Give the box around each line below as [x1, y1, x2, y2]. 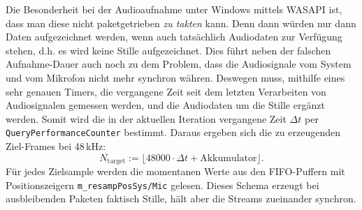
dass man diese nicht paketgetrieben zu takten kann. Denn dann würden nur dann [6, 15, 356, 30]
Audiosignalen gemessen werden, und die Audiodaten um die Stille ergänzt [6, 98, 325, 112]
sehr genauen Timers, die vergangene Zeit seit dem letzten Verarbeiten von [6, 84, 326, 98]
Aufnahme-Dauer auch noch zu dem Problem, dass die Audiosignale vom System [6, 57, 352, 71]
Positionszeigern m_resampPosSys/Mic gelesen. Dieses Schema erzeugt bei [6, 177, 319, 192]
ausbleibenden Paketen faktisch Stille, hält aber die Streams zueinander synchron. [6, 191, 356, 206]
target [107, 158, 126, 165]
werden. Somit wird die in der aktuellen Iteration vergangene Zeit [6, 111, 287, 126]
